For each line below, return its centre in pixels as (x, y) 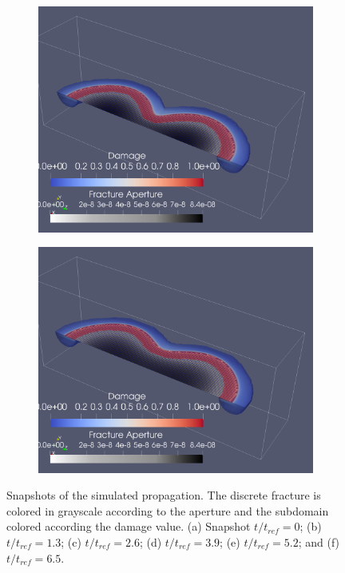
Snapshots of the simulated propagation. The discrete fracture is (164, 495)
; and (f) (319, 542)
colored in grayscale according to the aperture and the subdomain (168, 510)
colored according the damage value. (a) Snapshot (129, 526)
